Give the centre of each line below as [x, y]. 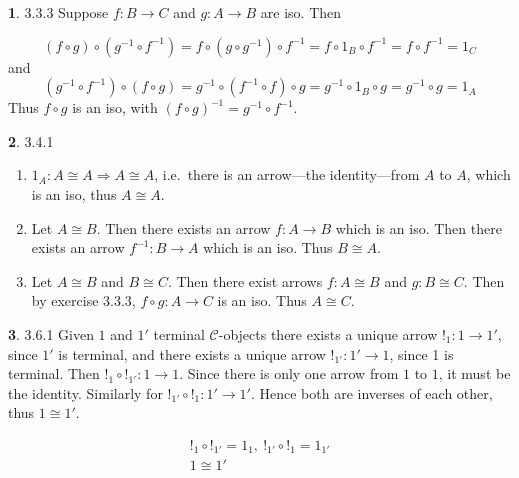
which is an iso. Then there [418, 227]
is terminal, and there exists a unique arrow [192, 353]
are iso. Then [301, 12]
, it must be [474, 373]
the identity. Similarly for [85, 392]
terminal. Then [54, 373]
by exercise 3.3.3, [83, 300]
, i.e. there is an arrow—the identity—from [287, 174]
